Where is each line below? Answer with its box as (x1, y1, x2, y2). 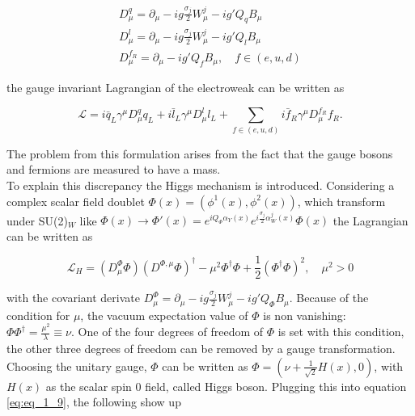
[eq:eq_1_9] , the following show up (6, 393, 181, 410)
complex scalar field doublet (6, 192, 145, 209)
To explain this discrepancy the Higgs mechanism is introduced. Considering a (6, 176, 395, 193)
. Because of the (289, 289, 369, 306)
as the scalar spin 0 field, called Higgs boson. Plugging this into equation (45, 377, 407, 394)
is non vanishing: (263, 306, 346, 323)
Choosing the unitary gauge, (6, 357, 147, 374)
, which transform (297, 192, 386, 209)
